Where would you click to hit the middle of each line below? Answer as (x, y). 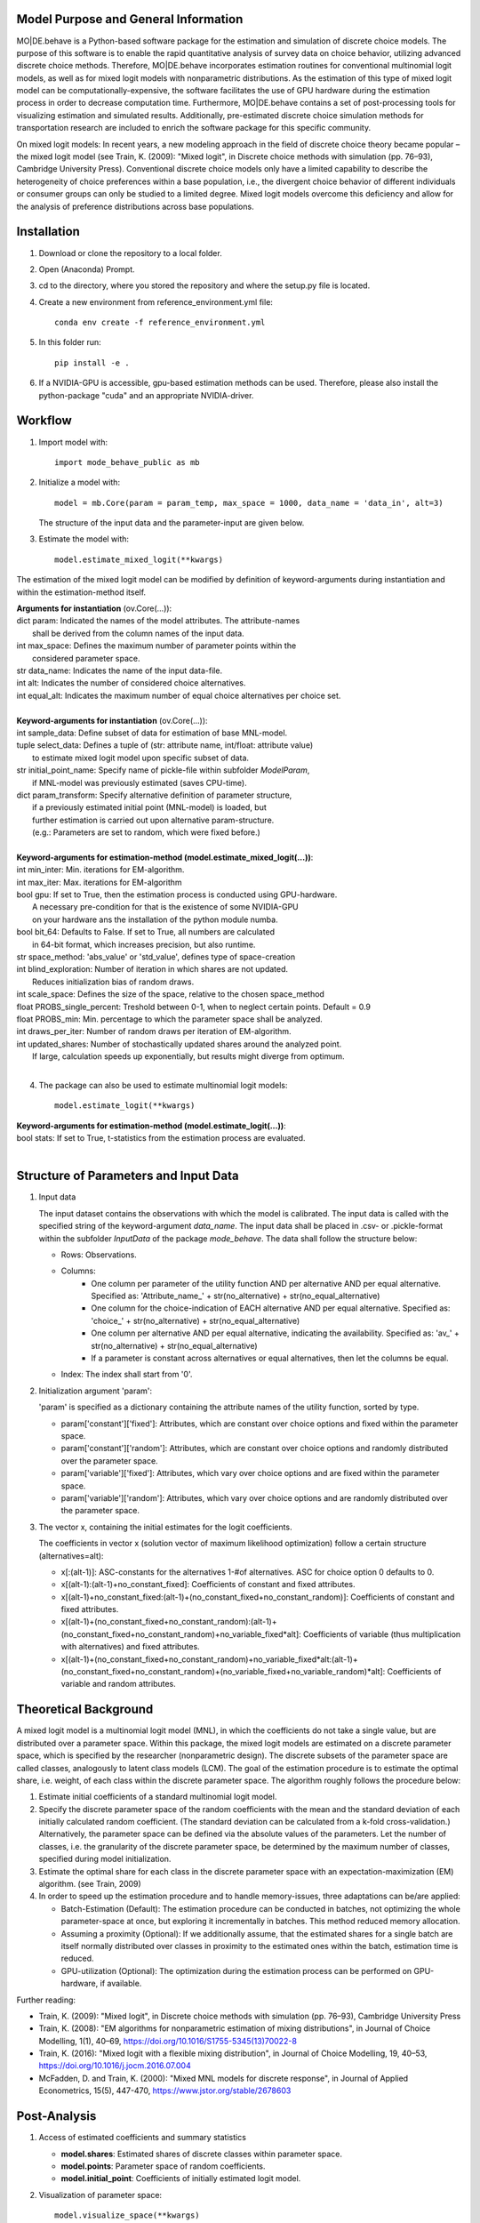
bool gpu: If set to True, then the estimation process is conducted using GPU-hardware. (177, 895)
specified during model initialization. (105, 1859)
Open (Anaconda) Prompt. (87, 269)
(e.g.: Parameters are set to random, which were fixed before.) (147, 832)
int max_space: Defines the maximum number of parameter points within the (156, 646)
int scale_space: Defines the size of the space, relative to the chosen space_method (170, 994)
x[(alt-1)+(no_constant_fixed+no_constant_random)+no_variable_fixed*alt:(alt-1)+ (210, 1659)
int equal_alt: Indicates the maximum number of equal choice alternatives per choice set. (179, 695)
